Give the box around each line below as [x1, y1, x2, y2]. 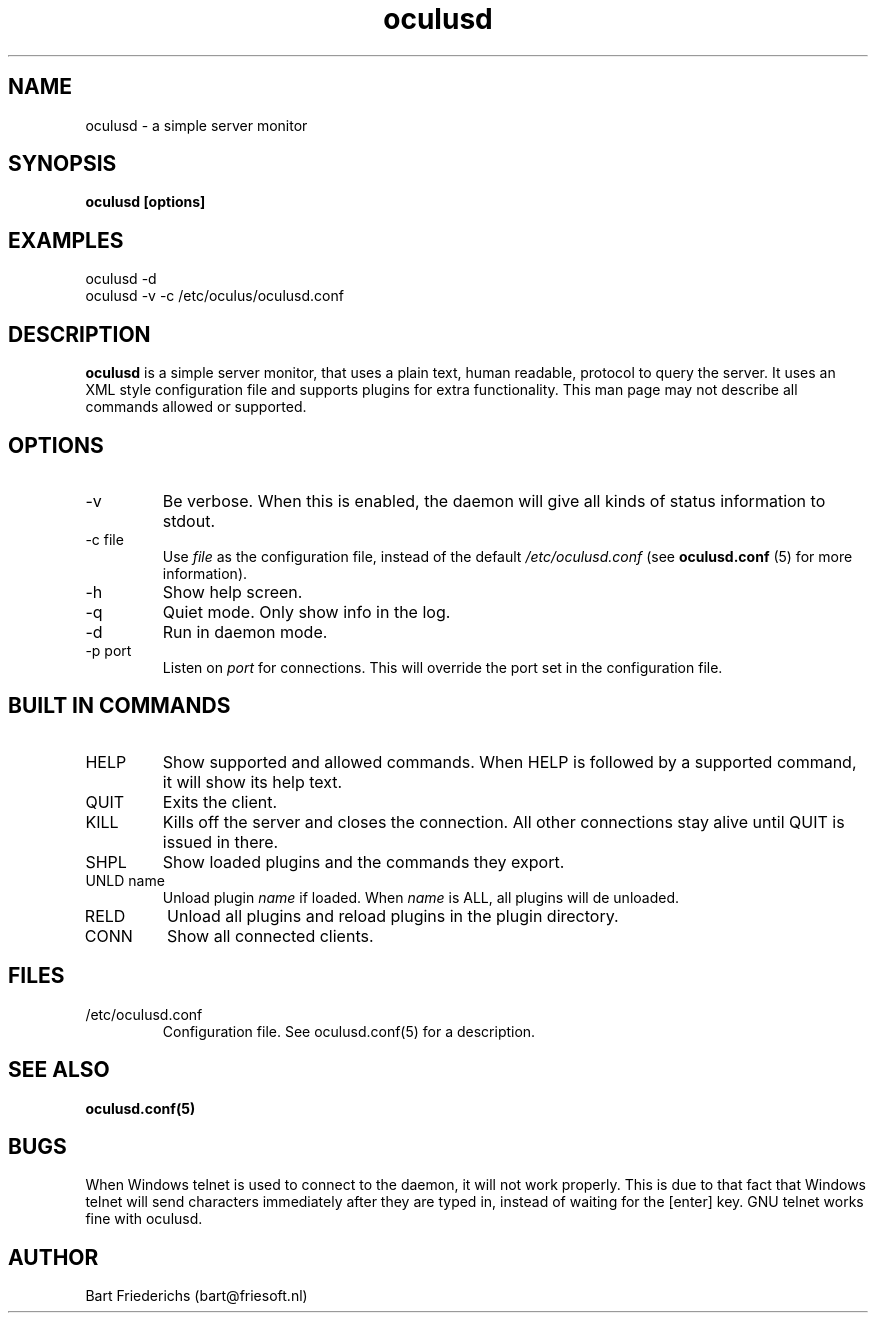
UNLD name [85, 871, 165, 889]
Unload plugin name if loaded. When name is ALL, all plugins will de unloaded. [162, 888, 680, 906]
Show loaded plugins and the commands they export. [162, 851, 565, 872]
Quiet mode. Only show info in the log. [162, 601, 451, 622]
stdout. [162, 510, 215, 531]
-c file [85, 530, 124, 548]
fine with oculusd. [85, 1210, 203, 1228]
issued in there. [162, 831, 279, 852]
